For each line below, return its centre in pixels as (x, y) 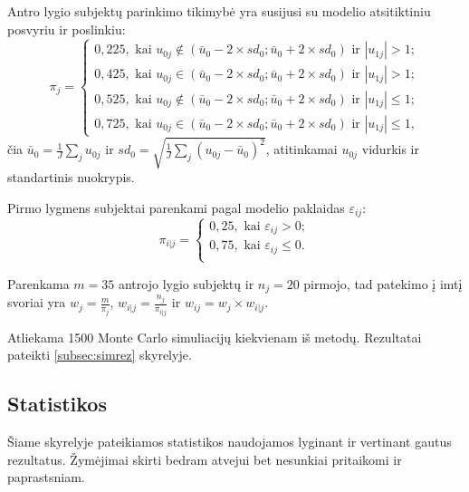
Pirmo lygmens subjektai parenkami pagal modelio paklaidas (176, 207)
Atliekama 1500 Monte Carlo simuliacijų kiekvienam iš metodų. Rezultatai (215, 337)
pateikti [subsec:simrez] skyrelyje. (100, 355)
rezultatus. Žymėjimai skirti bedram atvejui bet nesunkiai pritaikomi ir (205, 459)
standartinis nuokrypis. (71, 177)
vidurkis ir (390, 149)
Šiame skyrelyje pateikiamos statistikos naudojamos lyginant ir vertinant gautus (230, 442)
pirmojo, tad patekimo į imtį (383, 283)
